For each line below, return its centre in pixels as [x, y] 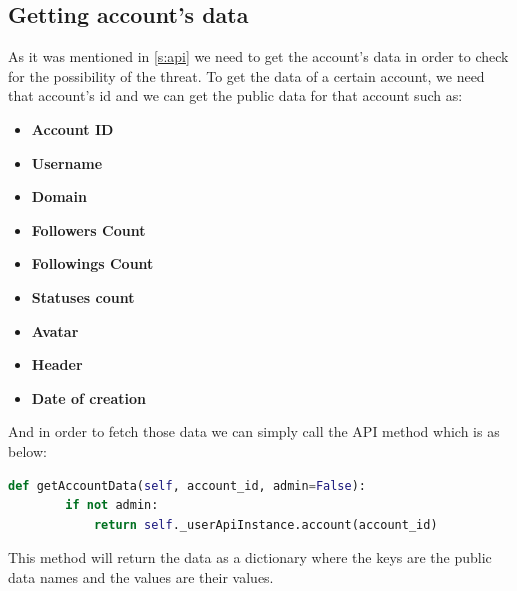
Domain [59, 196]
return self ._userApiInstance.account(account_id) [265, 524]
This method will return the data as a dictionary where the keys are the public [250, 557]
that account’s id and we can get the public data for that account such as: [235, 95]
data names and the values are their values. [141, 576]
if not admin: [112, 505]
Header [57, 364]
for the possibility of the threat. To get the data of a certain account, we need [246, 75]
